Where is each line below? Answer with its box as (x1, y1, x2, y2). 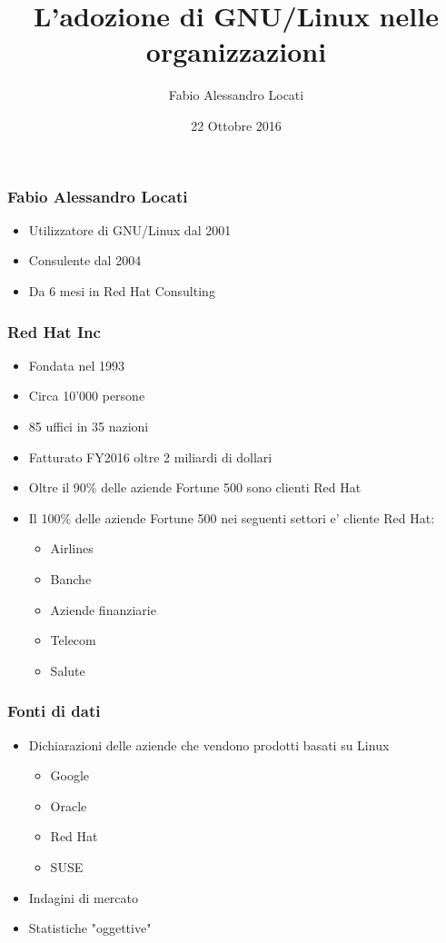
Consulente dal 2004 (28, 251, 142, 270)
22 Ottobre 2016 (191, 115, 282, 134)
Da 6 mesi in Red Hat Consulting (28, 281, 215, 300)
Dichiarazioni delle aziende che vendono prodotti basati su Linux (28, 735, 390, 754)
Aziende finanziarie (50, 600, 156, 619)
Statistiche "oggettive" (28, 918, 152, 938)
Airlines (50, 539, 94, 558)
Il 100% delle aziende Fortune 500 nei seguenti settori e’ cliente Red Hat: (28, 508, 435, 527)
